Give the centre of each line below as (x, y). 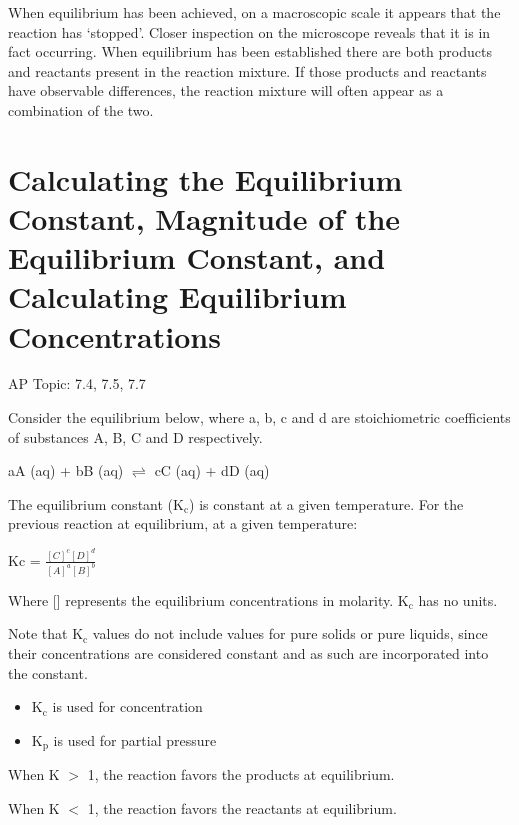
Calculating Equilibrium (177, 296)
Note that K (46, 633)
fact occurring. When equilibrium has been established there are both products (250, 51)
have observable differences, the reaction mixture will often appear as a (226, 90)
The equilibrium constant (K (96, 503)
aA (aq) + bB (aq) (66, 470)
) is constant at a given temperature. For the (326, 503)
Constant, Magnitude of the (204, 217)
